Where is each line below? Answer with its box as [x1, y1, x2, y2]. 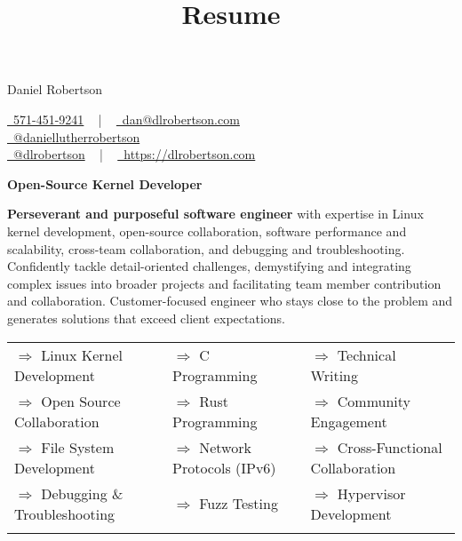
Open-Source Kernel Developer [7, 174, 203, 193]
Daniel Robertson [7, 80, 103, 99]
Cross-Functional [337, 436, 442, 457]
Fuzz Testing [199, 493, 278, 513]
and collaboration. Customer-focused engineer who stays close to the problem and [7, 291, 453, 310]
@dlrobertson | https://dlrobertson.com [12, 145, 256, 163]
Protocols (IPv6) [171, 457, 276, 478]
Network [199, 436, 251, 457]
